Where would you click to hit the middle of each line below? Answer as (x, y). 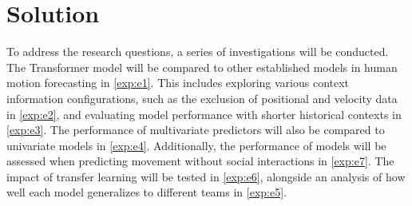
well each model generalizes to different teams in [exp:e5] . (147, 192)
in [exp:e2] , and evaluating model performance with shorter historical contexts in (204, 114)
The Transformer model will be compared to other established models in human (202, 67)
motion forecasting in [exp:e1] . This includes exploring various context (178, 83)
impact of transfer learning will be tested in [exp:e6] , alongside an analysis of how (206, 176)
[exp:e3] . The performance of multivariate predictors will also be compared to (196, 130)
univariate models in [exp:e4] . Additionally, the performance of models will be (196, 145)
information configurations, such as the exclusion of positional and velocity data (202, 98)
